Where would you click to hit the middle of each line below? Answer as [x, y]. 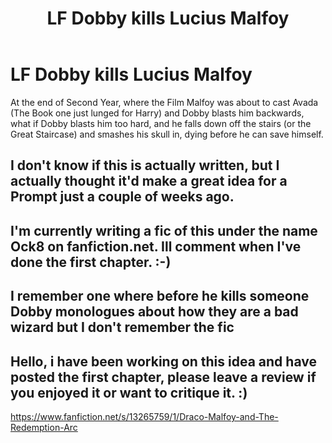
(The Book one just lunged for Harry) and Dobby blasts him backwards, [157, 113]
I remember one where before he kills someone [160, 296]
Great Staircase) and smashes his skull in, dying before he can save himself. [167, 134]
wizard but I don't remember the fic [122, 327]
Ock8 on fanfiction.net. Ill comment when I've [156, 246]
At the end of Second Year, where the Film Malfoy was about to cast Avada [164, 102]
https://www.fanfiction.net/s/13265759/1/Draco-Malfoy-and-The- [144, 416]
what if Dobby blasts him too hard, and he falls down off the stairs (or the [161, 123]
